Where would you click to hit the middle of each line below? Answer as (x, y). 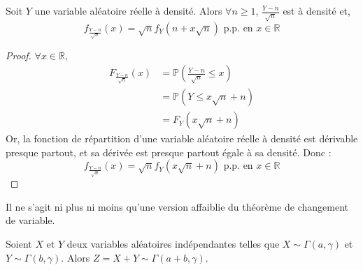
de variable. (30, 220)
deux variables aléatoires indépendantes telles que (173, 244)
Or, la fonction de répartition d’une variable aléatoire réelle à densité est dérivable (182, 138)
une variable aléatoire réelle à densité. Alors (128, 10)
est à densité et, (316, 10)
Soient (19, 244)
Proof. (19, 55)
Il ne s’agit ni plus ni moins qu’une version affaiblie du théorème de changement (177, 206)
